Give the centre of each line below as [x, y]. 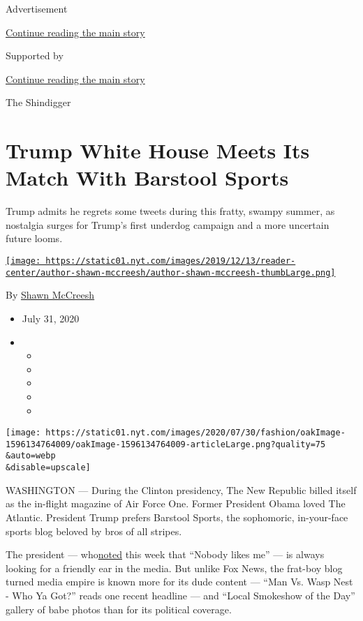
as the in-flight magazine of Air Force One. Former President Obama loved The [176, 503]
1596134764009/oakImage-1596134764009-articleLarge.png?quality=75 [166, 444]
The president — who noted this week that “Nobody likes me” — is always [165, 554]
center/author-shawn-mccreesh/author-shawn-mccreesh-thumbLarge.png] [171, 272]
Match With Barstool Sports [147, 178]
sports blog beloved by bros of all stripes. [94, 531]
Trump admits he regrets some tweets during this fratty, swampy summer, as [170, 211]
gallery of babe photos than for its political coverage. [119, 609]
